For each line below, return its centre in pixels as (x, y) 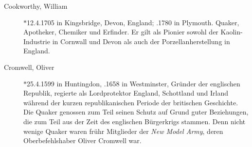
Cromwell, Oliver (29, 67)
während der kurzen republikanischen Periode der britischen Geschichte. (131, 102)
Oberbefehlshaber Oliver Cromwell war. (82, 140)
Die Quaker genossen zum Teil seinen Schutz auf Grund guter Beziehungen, (136, 112)
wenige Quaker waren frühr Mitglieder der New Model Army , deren (123, 131)
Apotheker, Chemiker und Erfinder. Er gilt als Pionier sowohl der (121, 32)
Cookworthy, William (36, 6)
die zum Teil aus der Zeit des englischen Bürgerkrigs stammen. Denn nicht (135, 121)
